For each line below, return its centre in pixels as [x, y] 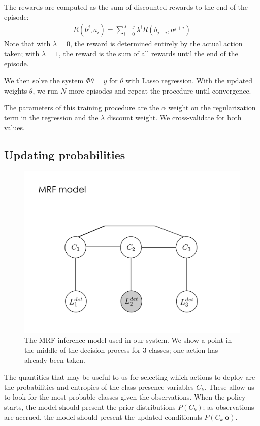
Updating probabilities [65, 155]
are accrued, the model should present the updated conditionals [103, 417]
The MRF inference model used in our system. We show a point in [128, 340]
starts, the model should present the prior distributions [90, 406]
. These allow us [229, 387]
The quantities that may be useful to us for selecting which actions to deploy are [130, 377]
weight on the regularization [212, 108]
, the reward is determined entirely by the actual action [156, 43]
